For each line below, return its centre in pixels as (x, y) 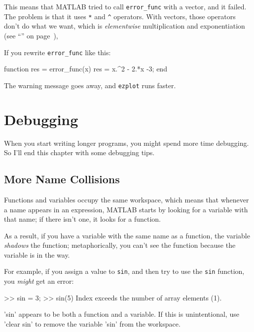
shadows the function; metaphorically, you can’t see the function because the (120, 245)
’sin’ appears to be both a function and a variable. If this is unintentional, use (122, 314)
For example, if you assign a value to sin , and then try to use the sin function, (124, 271)
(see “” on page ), (31, 35)
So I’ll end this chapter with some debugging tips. (79, 152)
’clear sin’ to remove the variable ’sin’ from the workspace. (92, 323)
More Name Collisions (62, 179)
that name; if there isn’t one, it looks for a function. (82, 219)
